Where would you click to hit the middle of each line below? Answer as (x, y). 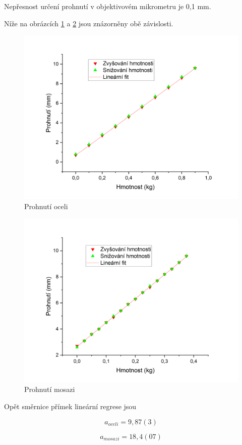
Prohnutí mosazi (50, 389)
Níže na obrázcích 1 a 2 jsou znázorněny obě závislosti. (89, 23)
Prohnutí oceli (46, 206)
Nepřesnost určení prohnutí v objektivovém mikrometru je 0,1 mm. (108, 6)
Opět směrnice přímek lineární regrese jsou (70, 406)
